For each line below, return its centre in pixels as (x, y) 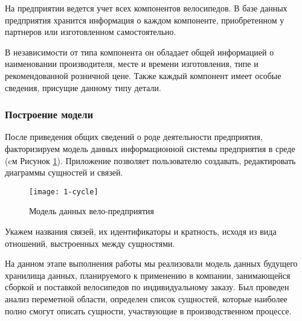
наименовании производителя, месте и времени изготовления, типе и (132, 64)
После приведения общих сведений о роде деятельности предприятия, (134, 137)
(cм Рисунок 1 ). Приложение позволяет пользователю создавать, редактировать (150, 160)
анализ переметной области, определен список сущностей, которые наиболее (146, 298)
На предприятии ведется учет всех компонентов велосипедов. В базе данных (146, 8)
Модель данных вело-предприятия (92, 211)
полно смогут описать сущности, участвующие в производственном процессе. (148, 310)
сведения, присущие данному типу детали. (83, 87)
